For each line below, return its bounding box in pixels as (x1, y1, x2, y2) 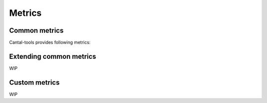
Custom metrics (9, 78, 60, 87)
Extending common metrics (9, 52, 96, 60)
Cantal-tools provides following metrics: (9, 40, 91, 46)
